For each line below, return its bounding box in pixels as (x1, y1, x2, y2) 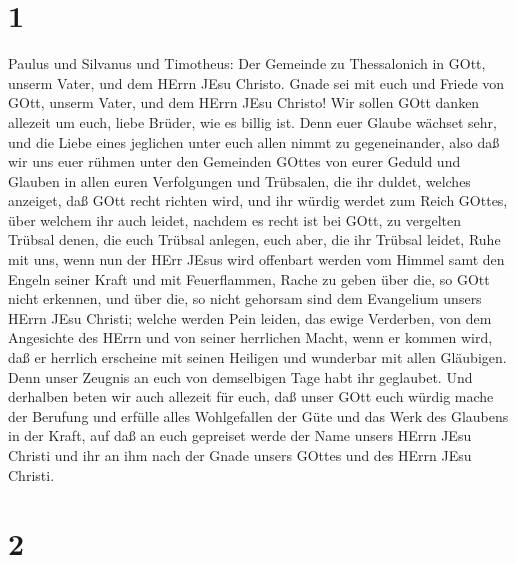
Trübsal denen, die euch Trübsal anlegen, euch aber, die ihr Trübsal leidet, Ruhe (8, 229, 501, 250)
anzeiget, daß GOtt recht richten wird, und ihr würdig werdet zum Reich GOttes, (8, 190, 508, 211)
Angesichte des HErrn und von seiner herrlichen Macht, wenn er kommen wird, (8, 327, 493, 348)
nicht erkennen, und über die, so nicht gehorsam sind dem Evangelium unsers (8, 288, 482, 309)
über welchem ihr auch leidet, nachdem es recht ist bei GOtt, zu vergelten (8, 209, 462, 230)
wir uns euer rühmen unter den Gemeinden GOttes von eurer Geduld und (8, 151, 461, 172)
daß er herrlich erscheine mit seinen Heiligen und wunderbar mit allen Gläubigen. (8, 347, 507, 368)
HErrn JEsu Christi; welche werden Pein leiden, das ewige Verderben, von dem (8, 307, 492, 328)
